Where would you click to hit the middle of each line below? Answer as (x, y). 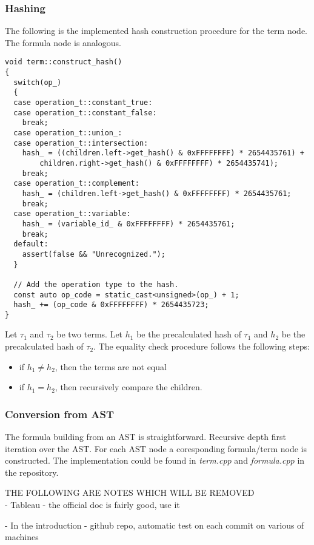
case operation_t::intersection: (81, 143)
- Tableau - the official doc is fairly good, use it (92, 505)
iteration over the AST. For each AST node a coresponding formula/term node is (156, 448)
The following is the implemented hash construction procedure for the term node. (156, 31)
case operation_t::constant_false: (85, 113)
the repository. (32, 472)
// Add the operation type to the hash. (96, 284)
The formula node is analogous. (63, 42)
